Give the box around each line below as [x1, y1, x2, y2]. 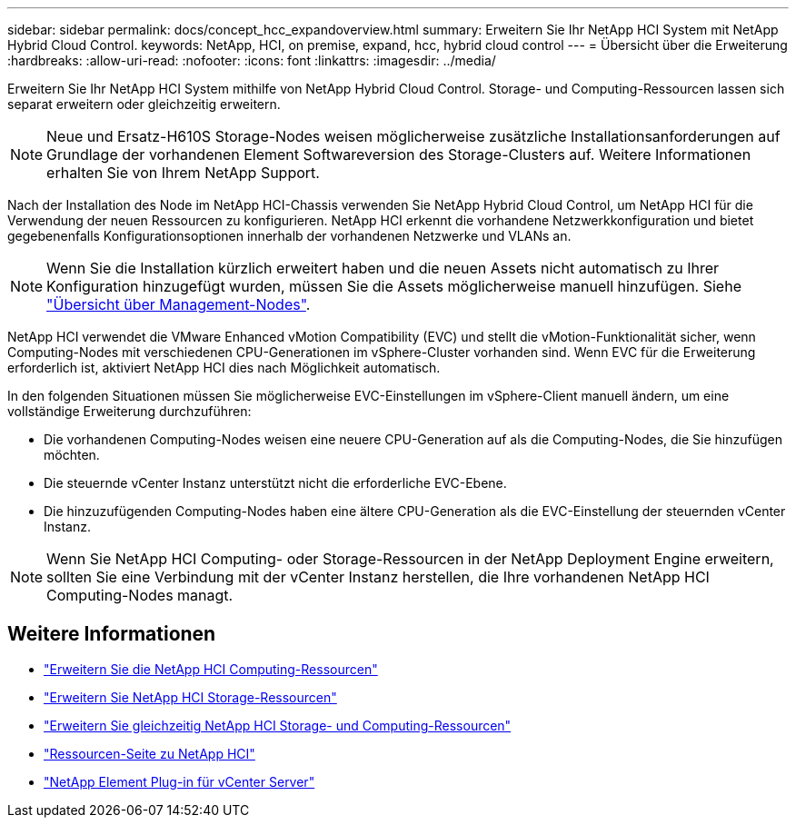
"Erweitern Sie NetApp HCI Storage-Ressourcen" [44, 689, 337, 705]
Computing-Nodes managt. [46, 586, 234, 604]
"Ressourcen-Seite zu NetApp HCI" [44, 745, 255, 761]
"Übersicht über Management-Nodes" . [46, 295, 311, 313]
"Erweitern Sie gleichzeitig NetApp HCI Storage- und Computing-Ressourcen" [44, 717, 512, 733]
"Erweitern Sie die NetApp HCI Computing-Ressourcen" [44, 661, 378, 677]
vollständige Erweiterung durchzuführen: [7, 403, 252, 419]
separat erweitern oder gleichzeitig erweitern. [7, 96, 281, 112]
